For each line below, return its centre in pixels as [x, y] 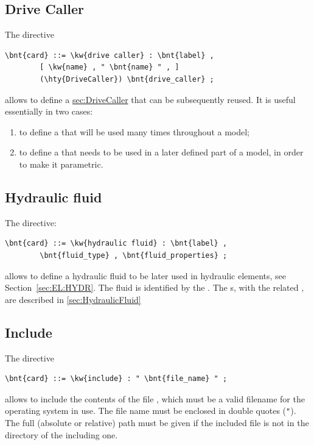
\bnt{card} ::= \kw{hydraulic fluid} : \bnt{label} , [116, 244]
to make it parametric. [61, 164]
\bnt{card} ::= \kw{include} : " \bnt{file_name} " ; [116, 379]
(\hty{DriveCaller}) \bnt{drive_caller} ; [127, 79]
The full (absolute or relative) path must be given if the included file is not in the [157, 422]
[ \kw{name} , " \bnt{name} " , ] [110, 67]
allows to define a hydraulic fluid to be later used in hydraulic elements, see [146, 275]
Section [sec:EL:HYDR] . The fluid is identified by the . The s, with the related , [155, 287]
